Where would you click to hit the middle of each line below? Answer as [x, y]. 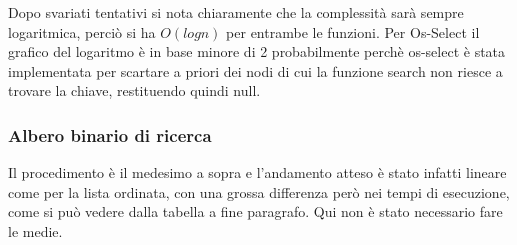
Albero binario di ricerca [110, 134]
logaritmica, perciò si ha [82, 31]
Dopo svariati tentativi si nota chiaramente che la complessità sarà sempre [236, 12]
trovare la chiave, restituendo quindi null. [134, 90]
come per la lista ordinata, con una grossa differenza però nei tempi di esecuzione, [259, 191]
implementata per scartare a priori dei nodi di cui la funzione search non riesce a [255, 70]
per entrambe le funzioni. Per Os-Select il [353, 31]
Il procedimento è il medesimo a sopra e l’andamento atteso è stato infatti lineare [257, 172]
